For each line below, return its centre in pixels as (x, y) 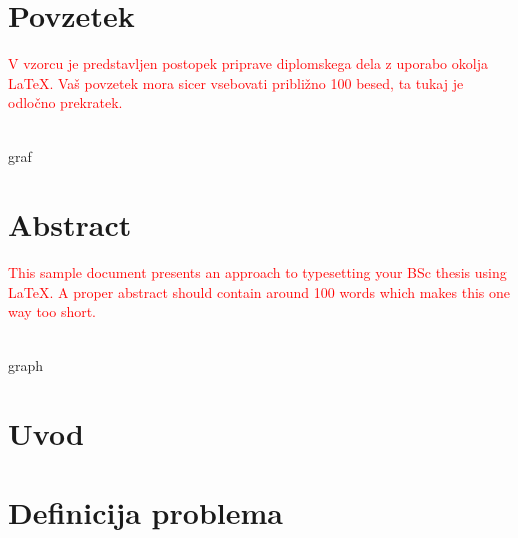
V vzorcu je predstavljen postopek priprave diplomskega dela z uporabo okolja (248, 63)
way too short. (52, 311)
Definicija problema (145, 511)
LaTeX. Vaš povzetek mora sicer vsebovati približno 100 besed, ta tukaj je (236, 82)
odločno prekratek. (65, 102)
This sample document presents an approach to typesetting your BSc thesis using (257, 272)
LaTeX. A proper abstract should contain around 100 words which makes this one (259, 291)
